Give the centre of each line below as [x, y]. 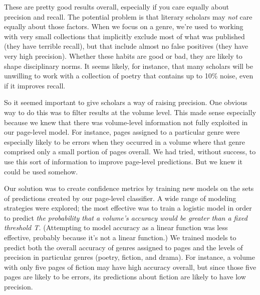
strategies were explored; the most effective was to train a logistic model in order [128, 208]
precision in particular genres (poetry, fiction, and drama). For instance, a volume [129, 257]
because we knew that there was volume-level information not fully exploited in [126, 122]
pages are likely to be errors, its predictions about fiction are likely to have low [125, 277]
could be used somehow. [41, 171]
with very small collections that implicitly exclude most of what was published [124, 36]
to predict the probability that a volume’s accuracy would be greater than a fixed [126, 217]
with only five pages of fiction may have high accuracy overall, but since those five [130, 267]
